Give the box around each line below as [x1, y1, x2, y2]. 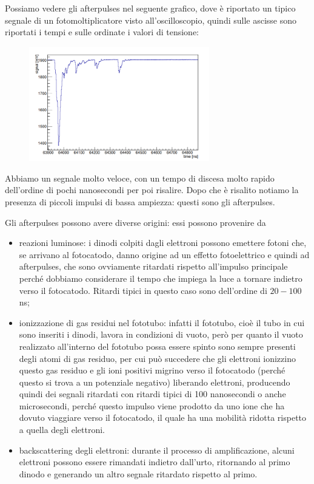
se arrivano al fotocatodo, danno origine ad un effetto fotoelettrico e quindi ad [19, 248, 310, 261]
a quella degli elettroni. [19, 423, 105, 436]
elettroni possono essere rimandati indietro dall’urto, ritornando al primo [19, 455, 290, 468]
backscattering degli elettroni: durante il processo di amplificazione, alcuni [19, 443, 295, 456]
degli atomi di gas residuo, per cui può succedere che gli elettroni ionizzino [19, 352, 296, 364]
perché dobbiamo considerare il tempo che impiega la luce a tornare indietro [19, 271, 302, 284]
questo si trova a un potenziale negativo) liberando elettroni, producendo [19, 375, 290, 388]
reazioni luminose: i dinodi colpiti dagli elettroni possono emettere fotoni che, [19, 236, 307, 249]
